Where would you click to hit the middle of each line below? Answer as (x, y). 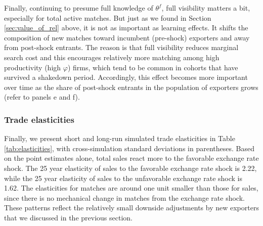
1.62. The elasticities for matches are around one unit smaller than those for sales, (131, 188)
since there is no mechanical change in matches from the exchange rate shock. (124, 197)
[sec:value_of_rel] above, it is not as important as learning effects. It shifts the (126, 28)
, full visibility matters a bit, (206, 8)
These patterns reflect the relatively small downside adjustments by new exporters (131, 208)
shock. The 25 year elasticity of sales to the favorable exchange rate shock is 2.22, (130, 168)
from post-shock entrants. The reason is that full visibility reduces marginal (121, 47)
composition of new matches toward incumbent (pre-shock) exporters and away (127, 37)
